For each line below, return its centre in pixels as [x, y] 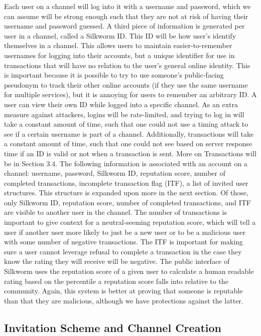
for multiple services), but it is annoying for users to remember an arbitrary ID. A [130, 94]
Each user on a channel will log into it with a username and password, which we [127, 6]
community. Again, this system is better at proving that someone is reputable [123, 291]
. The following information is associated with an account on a [151, 163]
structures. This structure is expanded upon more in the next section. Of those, [126, 193]
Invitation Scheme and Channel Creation [113, 327]
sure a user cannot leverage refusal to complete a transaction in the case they [123, 251]
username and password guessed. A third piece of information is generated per [124, 26]
